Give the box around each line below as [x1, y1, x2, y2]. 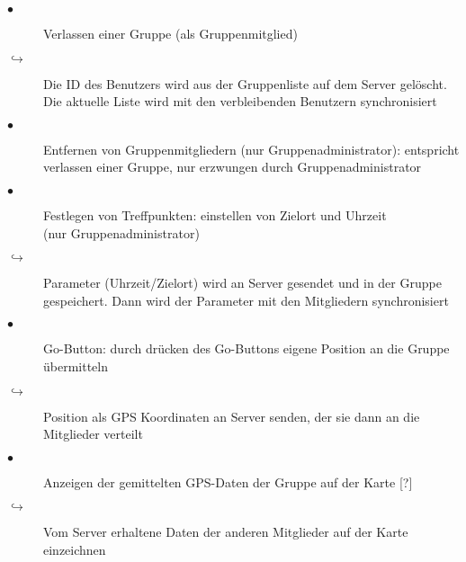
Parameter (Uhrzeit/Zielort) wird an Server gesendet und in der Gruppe [43, 273, 442, 292]
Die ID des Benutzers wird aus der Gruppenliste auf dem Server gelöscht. [43, 74, 447, 93]
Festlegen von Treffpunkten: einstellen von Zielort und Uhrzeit [43, 205, 387, 224]
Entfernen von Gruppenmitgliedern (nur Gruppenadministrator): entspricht [43, 139, 460, 158]
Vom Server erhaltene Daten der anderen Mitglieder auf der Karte [43, 522, 408, 541]
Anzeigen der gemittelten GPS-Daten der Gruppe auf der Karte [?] [43, 472, 413, 491]
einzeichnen [43, 540, 106, 558]
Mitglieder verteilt [43, 424, 143, 443]
